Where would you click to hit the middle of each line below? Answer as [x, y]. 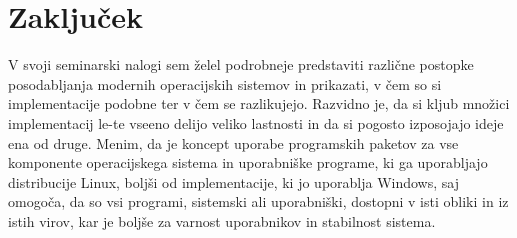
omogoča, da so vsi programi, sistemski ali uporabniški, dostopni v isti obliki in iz [258, 201]
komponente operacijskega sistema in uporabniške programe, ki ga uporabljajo [248, 162]
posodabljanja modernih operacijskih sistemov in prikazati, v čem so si [225, 83]
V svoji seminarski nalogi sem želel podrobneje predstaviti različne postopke [241, 64]
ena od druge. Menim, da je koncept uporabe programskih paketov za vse [233, 142]
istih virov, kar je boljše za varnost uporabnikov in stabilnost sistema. [222, 220]
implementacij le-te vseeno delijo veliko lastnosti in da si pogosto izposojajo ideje [256, 122]
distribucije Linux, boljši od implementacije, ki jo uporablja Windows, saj [233, 181]
